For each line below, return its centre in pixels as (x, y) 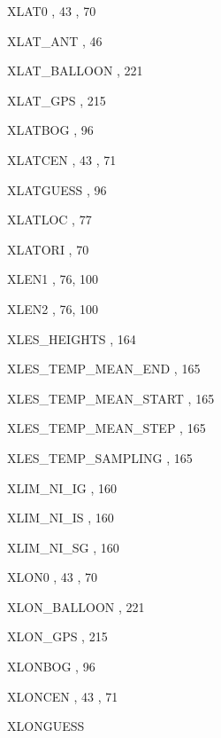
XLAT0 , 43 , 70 (52, 11)
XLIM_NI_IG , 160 (62, 487)
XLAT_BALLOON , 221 (75, 71)
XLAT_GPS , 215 (57, 100)
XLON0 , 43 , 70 (53, 577)
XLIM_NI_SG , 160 (63, 547)
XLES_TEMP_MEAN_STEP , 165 (107, 428)
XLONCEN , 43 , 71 (63, 696)
